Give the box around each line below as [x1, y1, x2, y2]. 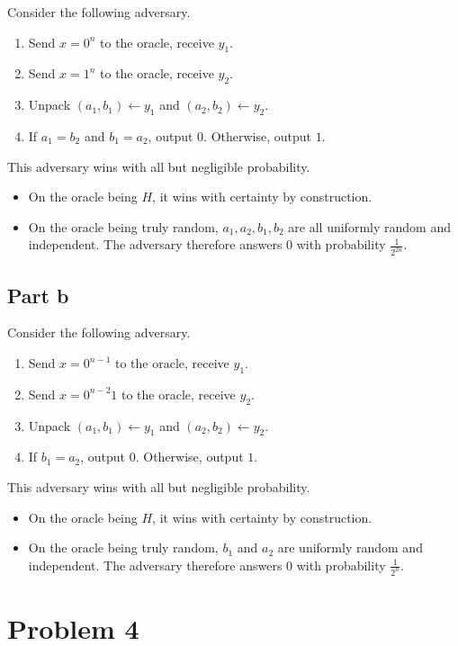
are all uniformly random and [288, 217, 451, 236]
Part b [7, 281, 69, 309]
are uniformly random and [277, 538, 423, 557]
